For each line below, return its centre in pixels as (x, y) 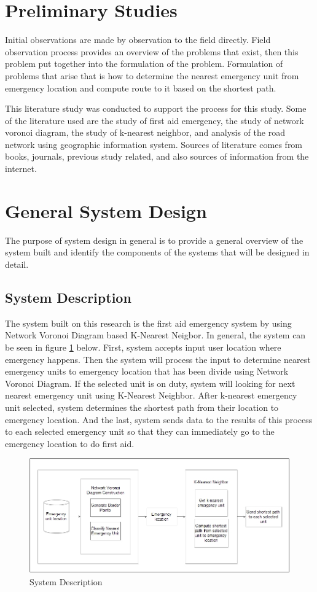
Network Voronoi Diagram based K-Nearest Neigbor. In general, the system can (155, 335)
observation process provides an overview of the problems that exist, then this (152, 51)
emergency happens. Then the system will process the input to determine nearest (158, 359)
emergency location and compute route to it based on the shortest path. (141, 88)
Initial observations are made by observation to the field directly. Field (138, 40)
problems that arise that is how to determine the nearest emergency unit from (152, 75)
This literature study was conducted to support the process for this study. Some (156, 108)
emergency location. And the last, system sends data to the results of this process (159, 419)
